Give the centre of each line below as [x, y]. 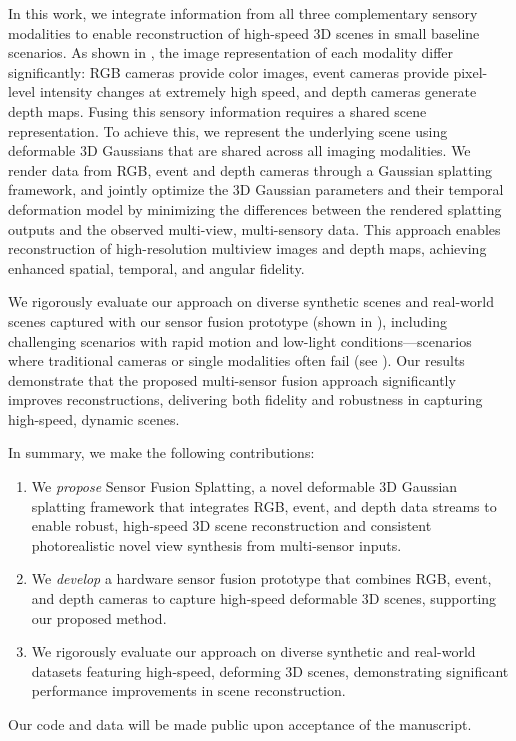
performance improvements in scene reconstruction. [188, 690]
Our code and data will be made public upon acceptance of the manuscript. [240, 724]
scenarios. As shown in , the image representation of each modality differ [231, 52]
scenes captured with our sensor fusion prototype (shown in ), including [227, 320]
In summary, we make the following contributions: [161, 452]
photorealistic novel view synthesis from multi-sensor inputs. [216, 544]
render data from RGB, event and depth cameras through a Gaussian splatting [250, 169]
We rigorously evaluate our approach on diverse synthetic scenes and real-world [251, 301]
